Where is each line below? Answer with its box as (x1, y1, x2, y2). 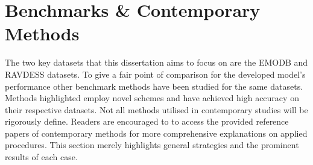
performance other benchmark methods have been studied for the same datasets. (5, 79, 303, 92)
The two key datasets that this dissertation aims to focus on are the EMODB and (5, 56, 308, 69)
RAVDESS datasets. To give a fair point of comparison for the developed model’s (5, 67, 306, 80)
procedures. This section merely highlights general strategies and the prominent (5, 139, 299, 151)
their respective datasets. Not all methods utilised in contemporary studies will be (5, 103, 308, 116)
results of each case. (5, 151, 78, 163)
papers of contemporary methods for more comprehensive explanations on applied (5, 126, 308, 139)
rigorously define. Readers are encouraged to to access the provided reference (5, 115, 289, 128)
